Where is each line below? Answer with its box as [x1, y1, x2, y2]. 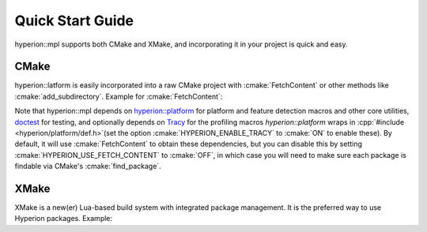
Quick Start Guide [14, 12, 134, 29]
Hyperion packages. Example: [14, 214, 113, 223]
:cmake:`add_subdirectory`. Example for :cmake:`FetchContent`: [14, 92, 223, 101]
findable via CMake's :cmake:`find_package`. [14, 162, 161, 171]
